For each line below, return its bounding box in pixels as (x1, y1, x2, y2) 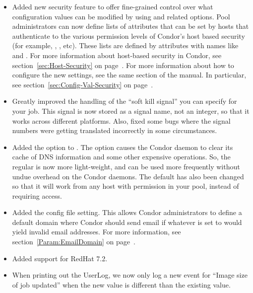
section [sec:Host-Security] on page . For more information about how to (12, 60, 234, 70)
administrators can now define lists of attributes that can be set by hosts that (12, 21, 249, 31)
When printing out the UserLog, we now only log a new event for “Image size (12, 270, 248, 280)
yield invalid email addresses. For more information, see (12, 226, 181, 237)
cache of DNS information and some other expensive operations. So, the (12, 151, 231, 162)
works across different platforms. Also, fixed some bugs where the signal (12, 115, 231, 126)
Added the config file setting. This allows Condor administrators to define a (12, 207, 242, 218)
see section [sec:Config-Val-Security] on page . (12, 79, 153, 89)
